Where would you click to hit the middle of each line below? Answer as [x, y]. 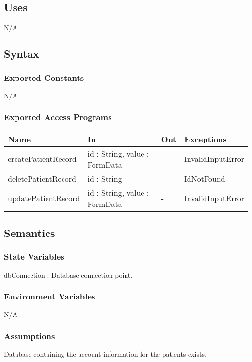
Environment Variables [50, 296]
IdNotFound [205, 178]
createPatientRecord [42, 159]
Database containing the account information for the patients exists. [105, 354]
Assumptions [30, 336]
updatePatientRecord [44, 198]
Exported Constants [44, 77]
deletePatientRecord [42, 178]
